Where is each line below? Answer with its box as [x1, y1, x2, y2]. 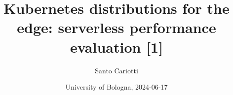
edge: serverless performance [17, 17, 216, 37]
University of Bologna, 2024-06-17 [65, 82, 168, 92]
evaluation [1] [70, 36, 163, 57]
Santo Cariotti [95, 65, 138, 75]
